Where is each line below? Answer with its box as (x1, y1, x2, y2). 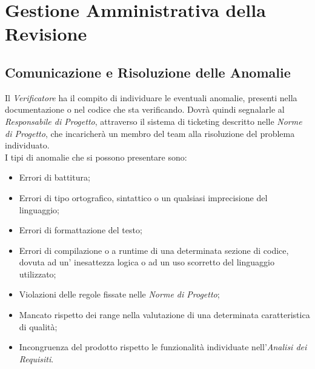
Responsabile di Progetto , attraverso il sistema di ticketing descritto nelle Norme (5, 115, 302, 127)
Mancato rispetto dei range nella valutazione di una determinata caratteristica (19, 308, 310, 321)
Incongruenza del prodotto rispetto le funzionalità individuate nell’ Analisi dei (19, 341, 307, 353)
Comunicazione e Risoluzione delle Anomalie (5, 62, 291, 81)
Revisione (5, 21, 87, 46)
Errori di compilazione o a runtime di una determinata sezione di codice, (19, 244, 289, 256)
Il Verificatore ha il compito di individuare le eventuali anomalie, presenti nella (5, 91, 297, 104)
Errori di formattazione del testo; (19, 224, 142, 236)
